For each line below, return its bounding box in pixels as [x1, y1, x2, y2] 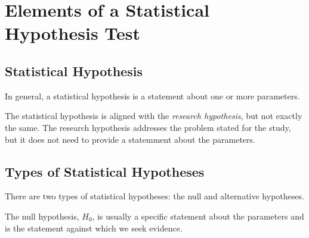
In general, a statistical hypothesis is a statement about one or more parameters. [5, 89, 300, 102]
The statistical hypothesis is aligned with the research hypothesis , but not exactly [5, 109, 302, 122]
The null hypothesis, [5, 209, 79, 222]
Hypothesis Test [5, 21, 141, 45]
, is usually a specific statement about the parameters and [92, 209, 304, 222]
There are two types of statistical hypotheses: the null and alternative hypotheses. [5, 190, 304, 202]
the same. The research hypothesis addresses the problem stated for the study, [5, 121, 291, 133]
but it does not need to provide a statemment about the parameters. [5, 133, 255, 145]
